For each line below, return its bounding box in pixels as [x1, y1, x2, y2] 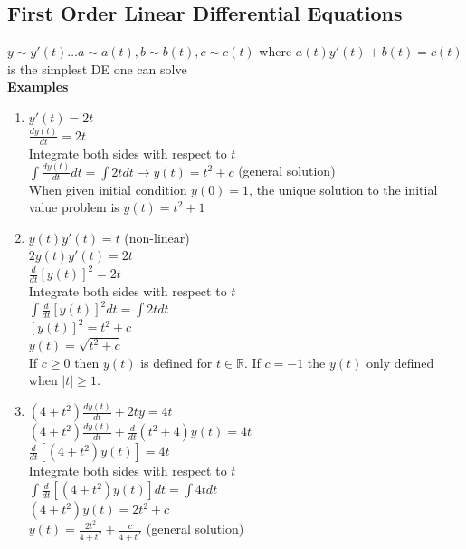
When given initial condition [28, 179, 187, 198]
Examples [7, 77, 69, 96]
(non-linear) [124, 227, 190, 246]
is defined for [140, 352, 213, 371]
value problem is [28, 197, 119, 217]
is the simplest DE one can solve [7, 59, 187, 78]
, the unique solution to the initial [249, 179, 438, 198]
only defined [366, 352, 434, 371]
